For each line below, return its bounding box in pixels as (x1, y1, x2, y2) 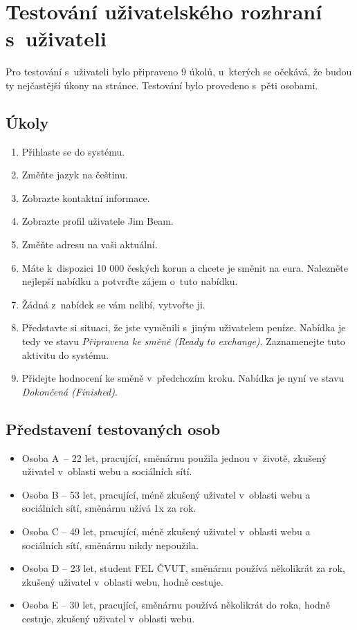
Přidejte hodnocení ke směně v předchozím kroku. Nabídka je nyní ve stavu (21, 371, 345, 385)
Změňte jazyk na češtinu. (21, 167, 128, 182)
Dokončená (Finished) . (21, 384, 118, 398)
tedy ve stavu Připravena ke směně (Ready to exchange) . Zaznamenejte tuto (21, 334, 345, 349)
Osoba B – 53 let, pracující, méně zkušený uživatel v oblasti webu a (21, 487, 311, 501)
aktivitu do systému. (21, 347, 109, 362)
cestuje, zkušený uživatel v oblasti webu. (21, 611, 195, 625)
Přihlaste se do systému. (21, 144, 125, 158)
